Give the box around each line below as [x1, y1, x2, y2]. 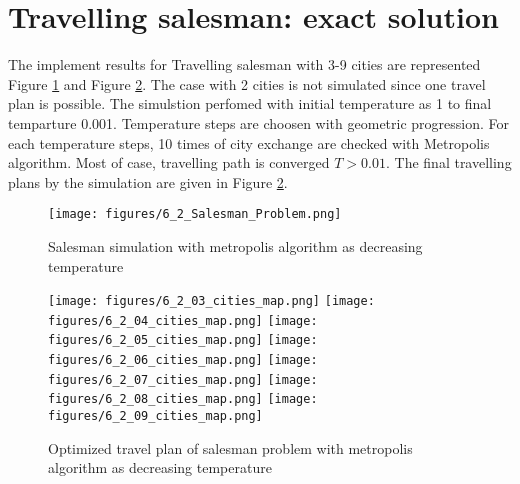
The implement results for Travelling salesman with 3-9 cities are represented [8, 54, 481, 75]
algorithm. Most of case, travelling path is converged [8, 152, 330, 173]
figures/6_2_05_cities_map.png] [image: [48, 333, 318, 348]
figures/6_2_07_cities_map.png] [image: [48, 372, 318, 387]
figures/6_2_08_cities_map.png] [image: [48, 392, 318, 407]
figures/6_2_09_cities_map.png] [48, 409, 263, 424]
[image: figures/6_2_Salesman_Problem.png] [48, 207, 342, 222]
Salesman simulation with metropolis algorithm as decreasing [48, 235, 423, 256]
